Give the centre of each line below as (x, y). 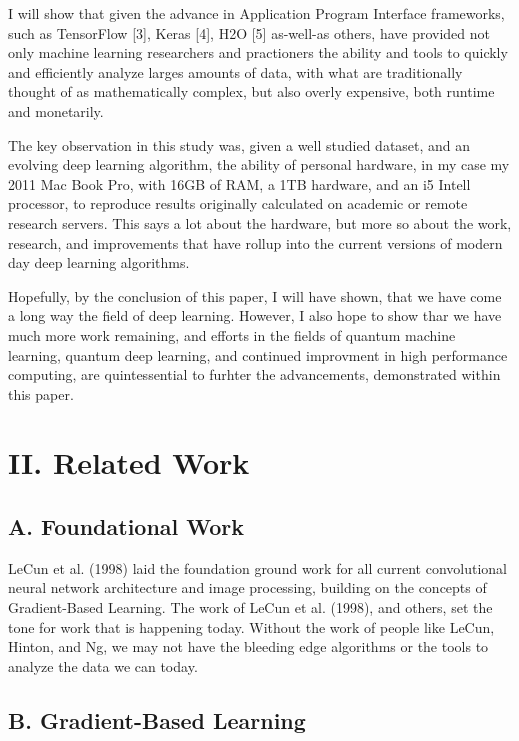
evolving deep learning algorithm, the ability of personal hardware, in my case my (259, 164)
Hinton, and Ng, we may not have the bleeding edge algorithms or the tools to (248, 646)
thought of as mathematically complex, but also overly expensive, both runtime (251, 91)
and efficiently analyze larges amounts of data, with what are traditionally (235, 71)
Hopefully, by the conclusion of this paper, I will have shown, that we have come (255, 295)
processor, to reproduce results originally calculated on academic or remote (238, 203)
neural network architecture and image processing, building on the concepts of (247, 587)
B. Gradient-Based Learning (157, 719)
